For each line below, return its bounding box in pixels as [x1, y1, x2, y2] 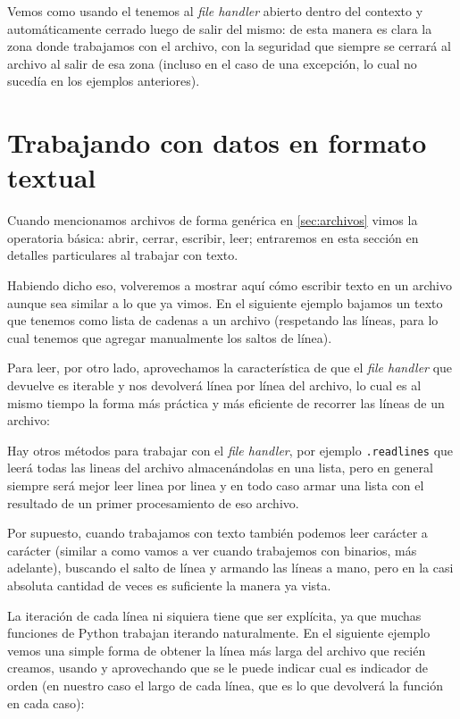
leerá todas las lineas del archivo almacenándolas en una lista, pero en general [7, 458, 433, 477]
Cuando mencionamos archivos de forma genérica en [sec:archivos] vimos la [7, 211, 418, 230]
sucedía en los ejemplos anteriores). [7, 71, 200, 90]
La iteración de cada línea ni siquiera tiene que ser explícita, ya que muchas [7, 606, 422, 624]
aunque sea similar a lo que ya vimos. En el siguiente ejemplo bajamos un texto [7, 293, 443, 312]
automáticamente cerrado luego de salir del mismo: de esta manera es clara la [7, 19, 432, 38]
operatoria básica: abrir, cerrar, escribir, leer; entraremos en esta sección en [7, 228, 419, 247]
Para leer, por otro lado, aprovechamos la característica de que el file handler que [7, 358, 453, 377]
